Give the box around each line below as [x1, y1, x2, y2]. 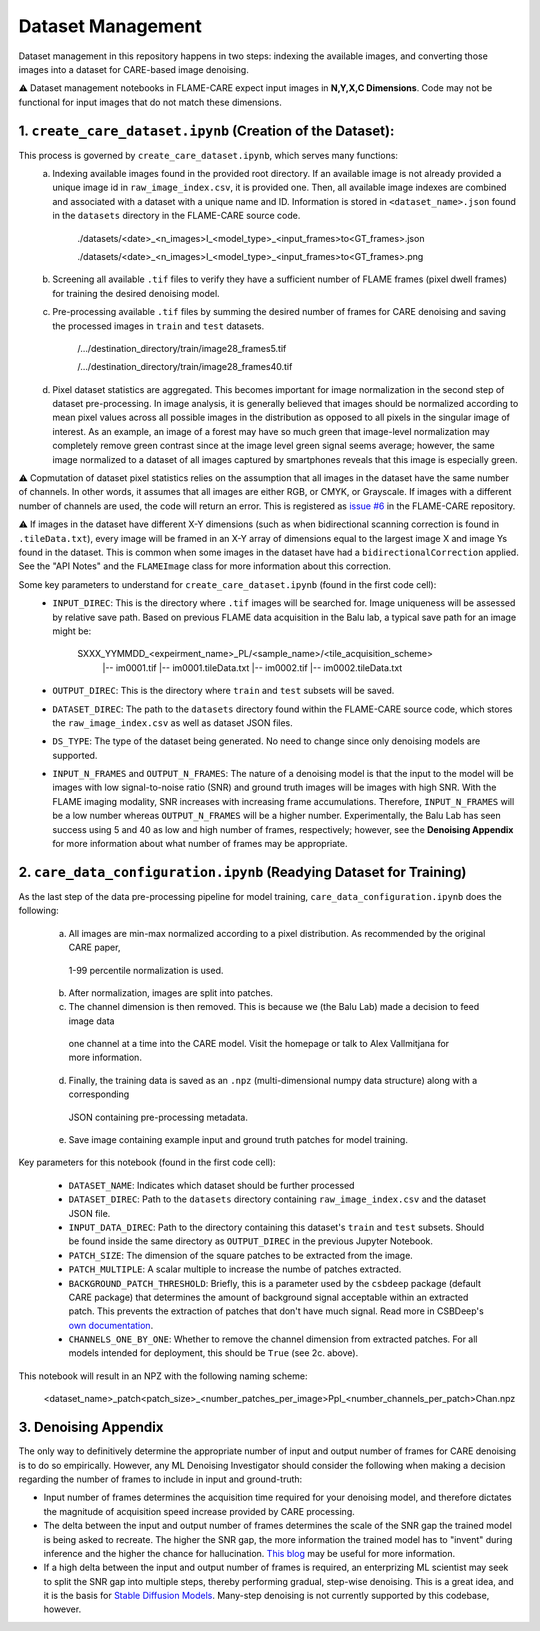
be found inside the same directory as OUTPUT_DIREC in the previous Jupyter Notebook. [68, 1235, 434, 1247]
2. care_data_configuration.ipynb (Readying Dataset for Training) [18, 863, 467, 880]
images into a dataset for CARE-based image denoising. [18, 63, 249, 75]
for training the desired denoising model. [52, 287, 220, 299]
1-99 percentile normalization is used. [68, 964, 224, 976]
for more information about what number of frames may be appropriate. [52, 838, 348, 850]
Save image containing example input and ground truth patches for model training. [68, 1134, 409, 1146]
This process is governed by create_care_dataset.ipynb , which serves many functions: [18, 149, 399, 161]
